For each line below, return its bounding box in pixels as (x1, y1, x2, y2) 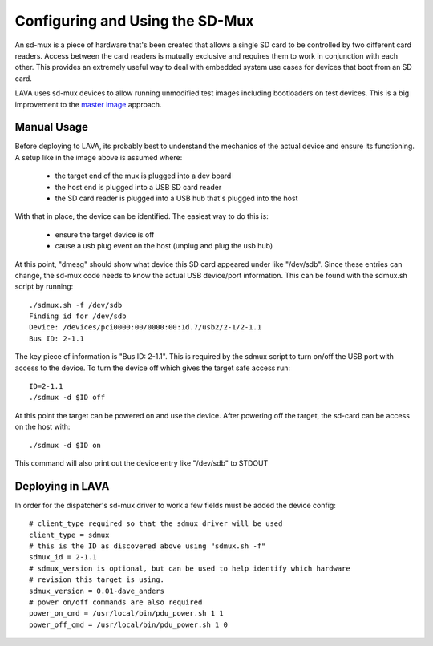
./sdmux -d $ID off (29, 393, 106, 402)
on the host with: (14, 422, 71, 432)
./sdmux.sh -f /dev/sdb (29, 301, 123, 309)
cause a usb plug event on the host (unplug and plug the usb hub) (55, 241, 273, 251)
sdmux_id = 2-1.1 (29, 553, 97, 562)
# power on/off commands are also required (29, 598, 203, 607)
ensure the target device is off (55, 229, 155, 240)
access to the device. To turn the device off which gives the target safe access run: (14, 363, 290, 373)
